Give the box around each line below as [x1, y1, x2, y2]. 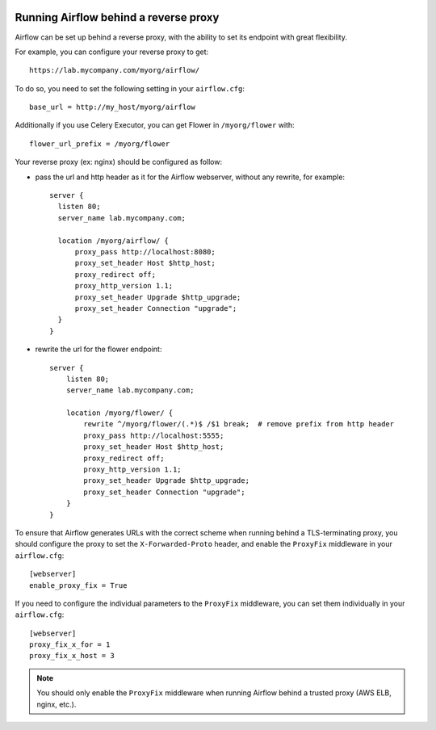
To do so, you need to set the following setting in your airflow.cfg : [15, 83, 245, 93]
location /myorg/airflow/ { [57, 236, 170, 245]
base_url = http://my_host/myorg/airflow [29, 103, 195, 112]
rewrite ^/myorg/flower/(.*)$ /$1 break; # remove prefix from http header [83, 420, 395, 429]
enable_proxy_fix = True [29, 581, 128, 589]
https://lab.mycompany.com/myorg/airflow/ [29, 65, 200, 75]
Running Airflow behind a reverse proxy [15, 10, 220, 24]
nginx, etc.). [36, 699, 77, 709]
